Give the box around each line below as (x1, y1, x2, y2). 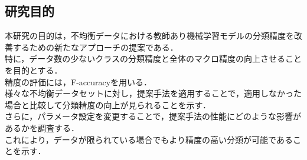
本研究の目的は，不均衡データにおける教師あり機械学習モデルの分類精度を (5, 29, 294, 42)
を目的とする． (5, 64, 63, 76)
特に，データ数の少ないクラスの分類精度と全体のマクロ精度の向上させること (5, 52, 302, 65)
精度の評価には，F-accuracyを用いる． (5, 75, 152, 88)
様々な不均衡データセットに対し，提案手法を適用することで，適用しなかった (5, 87, 302, 99)
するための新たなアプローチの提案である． (12, 41, 178, 53)
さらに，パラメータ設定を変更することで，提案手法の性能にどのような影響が (5, 110, 301, 122)
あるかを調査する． (5, 121, 79, 134)
